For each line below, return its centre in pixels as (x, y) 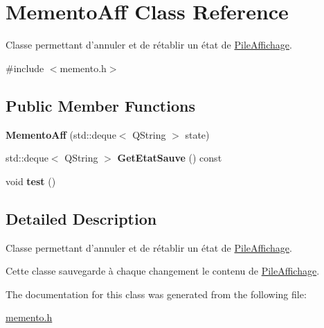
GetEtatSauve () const (170, 158)
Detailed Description (81, 218)
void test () (31, 181)
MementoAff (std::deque (61, 134)
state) (197, 134)
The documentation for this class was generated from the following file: (156, 294)
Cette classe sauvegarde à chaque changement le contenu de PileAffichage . (163, 271)
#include (25, 68)
